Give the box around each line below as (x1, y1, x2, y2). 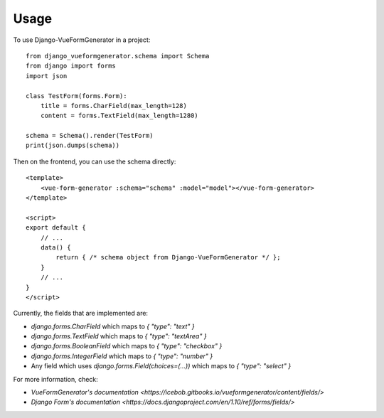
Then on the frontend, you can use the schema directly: (13, 157, 176, 166)
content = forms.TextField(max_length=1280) (40, 112, 198, 120)
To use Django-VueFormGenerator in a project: (13, 36, 151, 44)
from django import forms (26, 62, 117, 70)
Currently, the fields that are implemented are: (13, 309, 149, 318)
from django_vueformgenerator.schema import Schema (26, 52, 210, 60)
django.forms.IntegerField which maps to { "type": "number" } (31, 352, 213, 360)
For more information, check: (13, 375, 99, 383)
